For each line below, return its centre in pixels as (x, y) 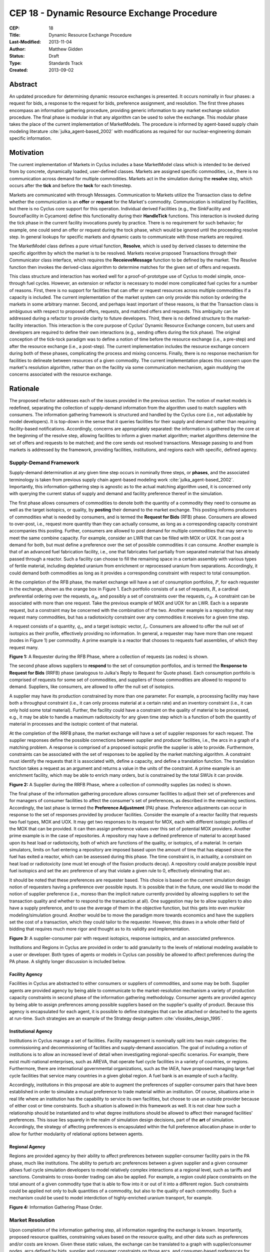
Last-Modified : (25, 42)
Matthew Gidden (66, 49)
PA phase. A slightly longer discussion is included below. (67, 961)
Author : (17, 49)
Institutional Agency (31, 1031)
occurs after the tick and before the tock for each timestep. (71, 186)
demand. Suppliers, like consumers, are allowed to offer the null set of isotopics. (92, 687)
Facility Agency (26, 974)
